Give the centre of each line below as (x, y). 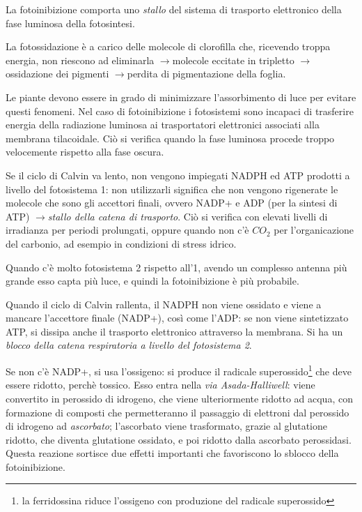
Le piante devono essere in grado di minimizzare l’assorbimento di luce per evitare (181, 97)
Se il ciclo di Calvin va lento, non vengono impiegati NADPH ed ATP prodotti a (178, 175)
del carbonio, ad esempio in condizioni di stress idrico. (121, 243)
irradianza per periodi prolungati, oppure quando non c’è (127, 230)
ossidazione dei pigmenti (57, 74)
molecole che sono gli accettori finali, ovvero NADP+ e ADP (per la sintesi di (172, 203)
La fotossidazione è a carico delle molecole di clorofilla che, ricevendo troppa (168, 46)
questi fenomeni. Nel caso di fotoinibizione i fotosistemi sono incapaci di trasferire (180, 111)
